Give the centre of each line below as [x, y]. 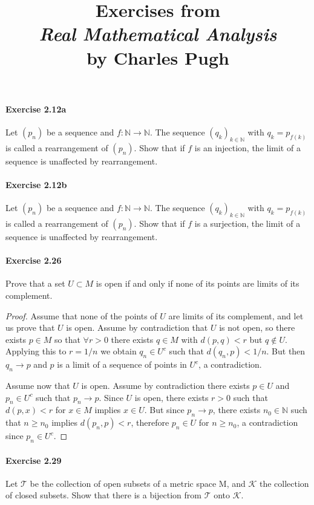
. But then [286, 351]
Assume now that [38, 386]
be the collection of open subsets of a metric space [123, 483]
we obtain [119, 351]
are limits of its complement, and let [236, 315]
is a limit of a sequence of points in [122, 364]
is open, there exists [172, 397]
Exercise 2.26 [34, 260]
